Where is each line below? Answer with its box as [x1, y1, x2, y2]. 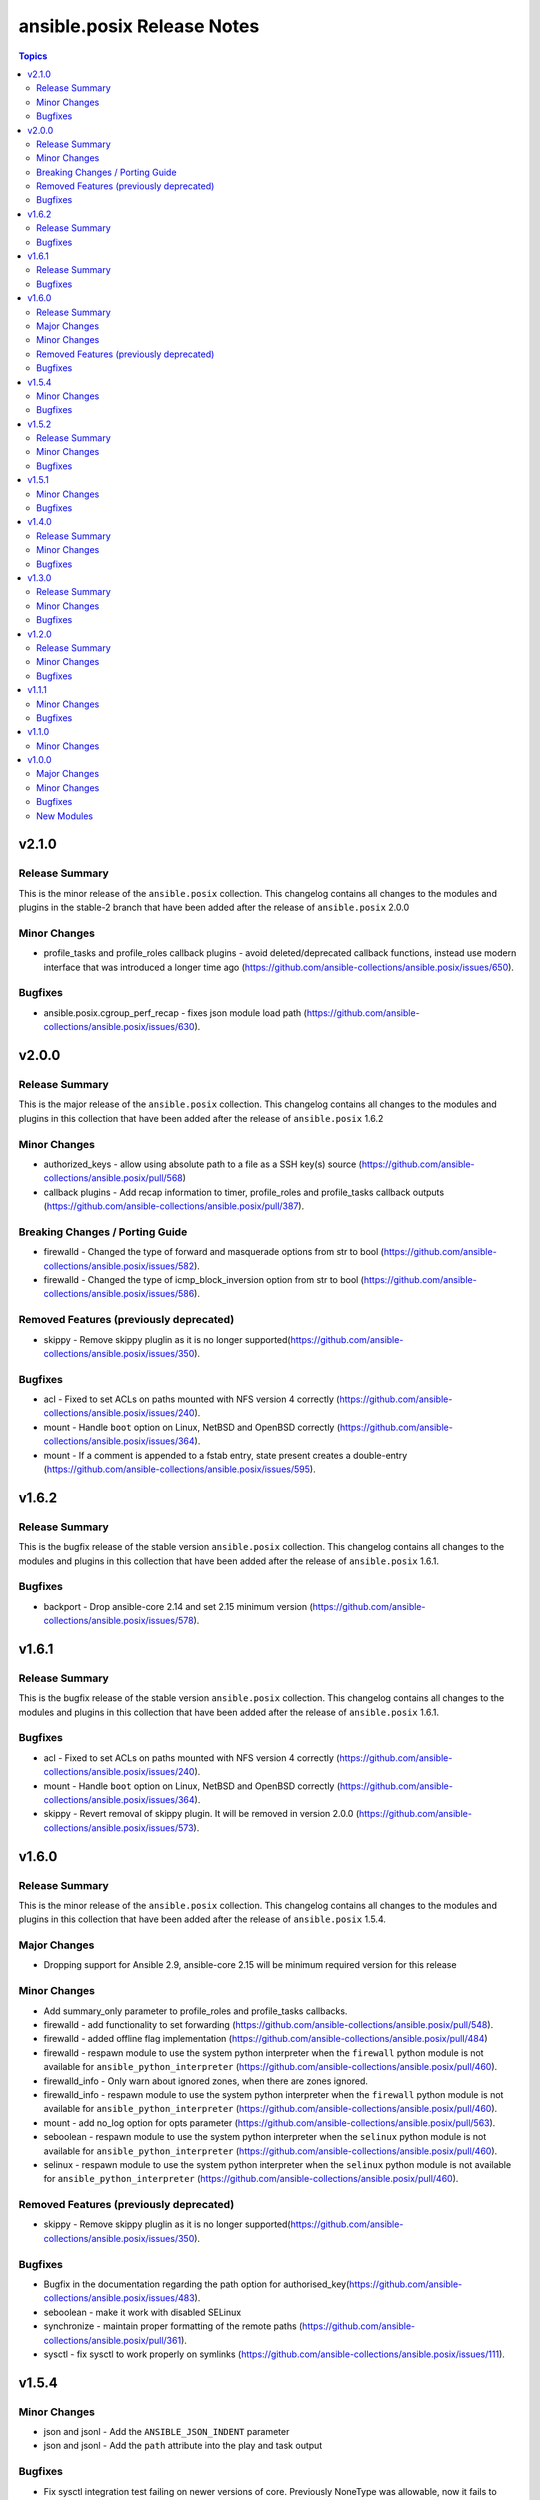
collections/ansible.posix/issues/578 [43, 1615, 194, 1627]
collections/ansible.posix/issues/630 [43, 1021, 195, 1033]
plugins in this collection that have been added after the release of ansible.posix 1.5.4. [18, 1913, 387, 1925]
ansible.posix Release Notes [18, 15, 260, 37]
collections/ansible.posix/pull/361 [43, 2334, 182, 2346]
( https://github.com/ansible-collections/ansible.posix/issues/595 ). [43, 1463, 316, 1475]
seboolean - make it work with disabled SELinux [43, 2306, 242, 2318]
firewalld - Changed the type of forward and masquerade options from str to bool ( [43, 1246, 385, 1258]
